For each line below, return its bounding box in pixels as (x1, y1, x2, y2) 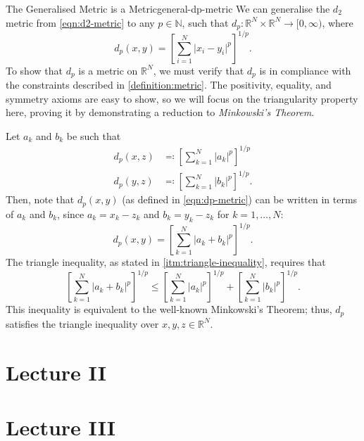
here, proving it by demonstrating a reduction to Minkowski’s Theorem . (6, 105, 315, 120)
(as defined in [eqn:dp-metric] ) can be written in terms (122, 192, 358, 207)
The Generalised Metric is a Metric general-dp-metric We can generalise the (6, 1, 330, 15)
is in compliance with (259, 63, 351, 77)
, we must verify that (153, 63, 244, 77)
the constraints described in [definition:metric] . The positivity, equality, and (6, 77, 332, 91)
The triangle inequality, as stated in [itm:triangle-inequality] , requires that (6, 255, 326, 269)
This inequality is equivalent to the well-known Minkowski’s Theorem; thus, (6, 302, 332, 317)
